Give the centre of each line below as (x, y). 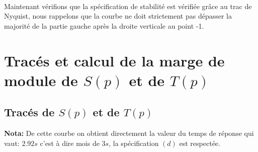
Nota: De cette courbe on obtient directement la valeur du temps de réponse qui (129, 133)
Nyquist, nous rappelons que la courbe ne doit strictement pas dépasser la (118, 16)
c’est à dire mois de (70, 143)
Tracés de (29, 112)
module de (41, 80)
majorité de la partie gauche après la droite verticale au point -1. (104, 25)
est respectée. (200, 143)
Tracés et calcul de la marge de (114, 60)
